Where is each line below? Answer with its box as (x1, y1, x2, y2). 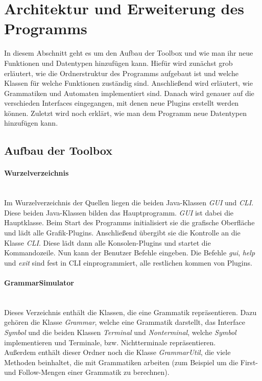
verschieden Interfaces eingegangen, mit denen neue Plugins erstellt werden (4, 98, 239, 108)
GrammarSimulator (4, 277, 74, 288)
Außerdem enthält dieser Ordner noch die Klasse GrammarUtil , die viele (4, 347, 231, 358)
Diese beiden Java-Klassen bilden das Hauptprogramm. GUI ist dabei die (4, 207, 234, 218)
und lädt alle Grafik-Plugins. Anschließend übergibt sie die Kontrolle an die (4, 227, 241, 238)
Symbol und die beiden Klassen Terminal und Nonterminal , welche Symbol (4, 326, 236, 337)
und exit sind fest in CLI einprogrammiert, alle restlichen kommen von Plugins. (4, 257, 252, 268)
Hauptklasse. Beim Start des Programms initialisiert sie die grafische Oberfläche (4, 217, 255, 228)
